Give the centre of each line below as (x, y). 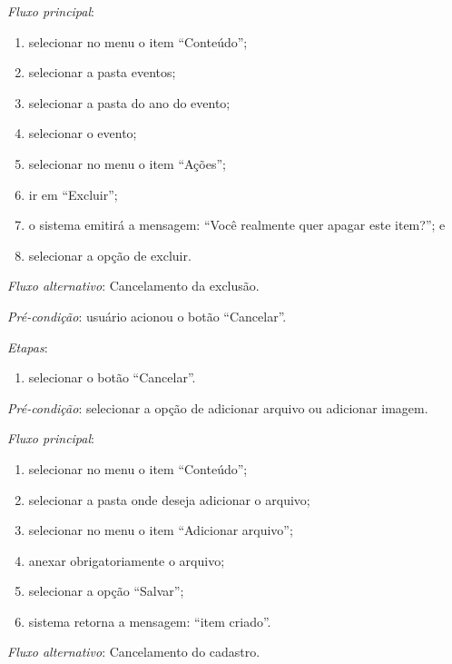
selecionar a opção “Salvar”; (106, 591)
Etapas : (28, 347)
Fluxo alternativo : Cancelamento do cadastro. (134, 652)
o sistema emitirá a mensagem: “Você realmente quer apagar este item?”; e (237, 225)
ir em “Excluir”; (73, 194)
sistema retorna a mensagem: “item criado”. (150, 621)
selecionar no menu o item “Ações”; (127, 163)
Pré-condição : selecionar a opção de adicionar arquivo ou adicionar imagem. (218, 407)
